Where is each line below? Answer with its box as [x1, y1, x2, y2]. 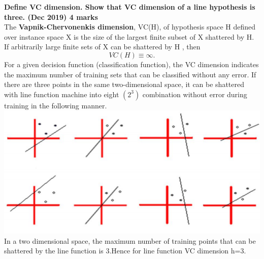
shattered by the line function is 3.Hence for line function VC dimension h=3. [4, 245, 246, 256]
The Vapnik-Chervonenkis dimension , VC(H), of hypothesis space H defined [4, 21, 256, 32]
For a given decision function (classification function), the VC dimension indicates [4, 59, 259, 69]
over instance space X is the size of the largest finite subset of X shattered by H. [4, 31, 254, 42]
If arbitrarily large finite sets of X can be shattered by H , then [4, 41, 201, 52]
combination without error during [142, 89, 247, 99]
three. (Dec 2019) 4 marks [4, 11, 98, 22]
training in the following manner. [4, 100, 107, 110]
